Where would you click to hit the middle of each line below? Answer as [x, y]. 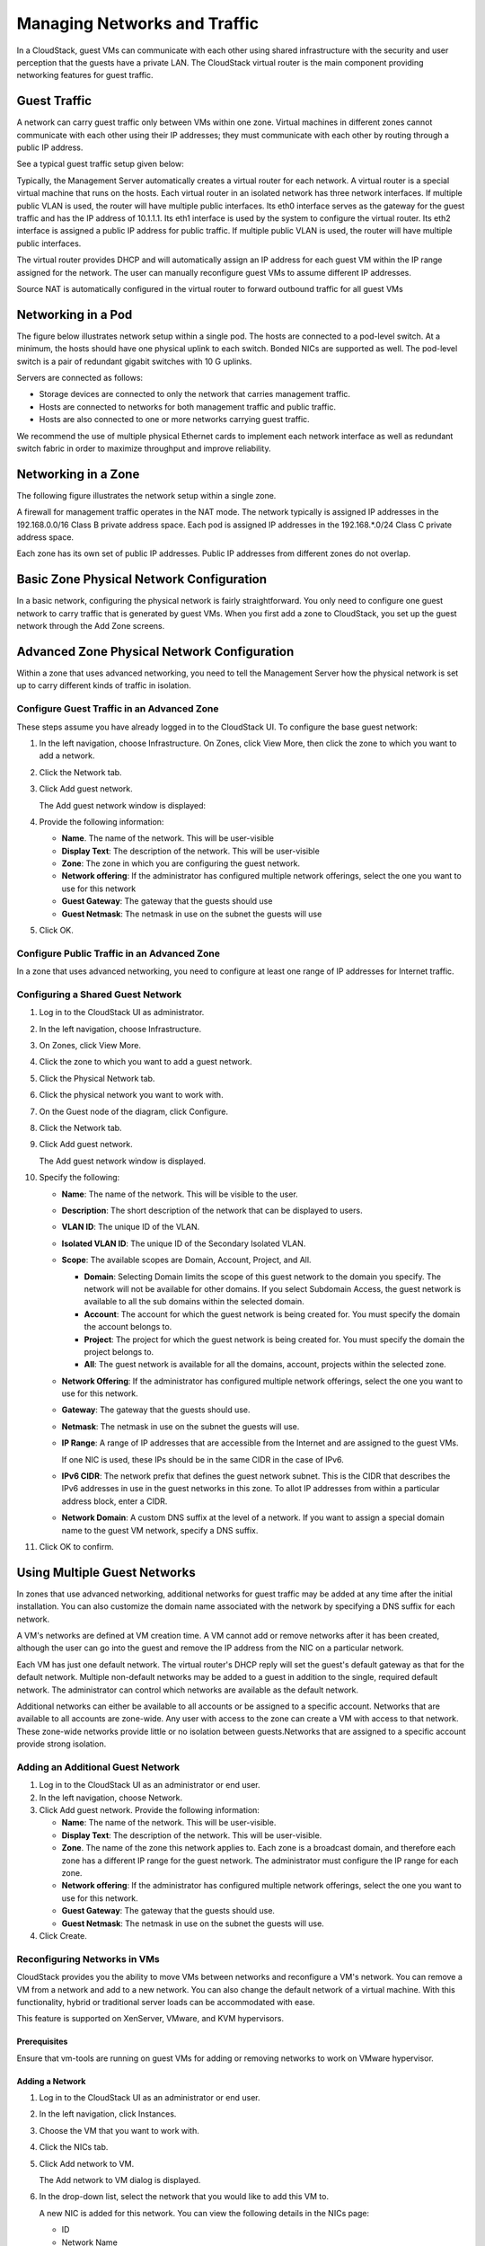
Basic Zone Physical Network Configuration [142, 579]
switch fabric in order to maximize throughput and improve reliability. [144, 448]
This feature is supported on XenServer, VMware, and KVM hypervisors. [150, 2019]
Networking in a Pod [75, 314]
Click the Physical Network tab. [97, 1078]
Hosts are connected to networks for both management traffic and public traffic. [188, 407]
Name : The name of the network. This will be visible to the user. [180, 1194]
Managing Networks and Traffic [138, 23]
